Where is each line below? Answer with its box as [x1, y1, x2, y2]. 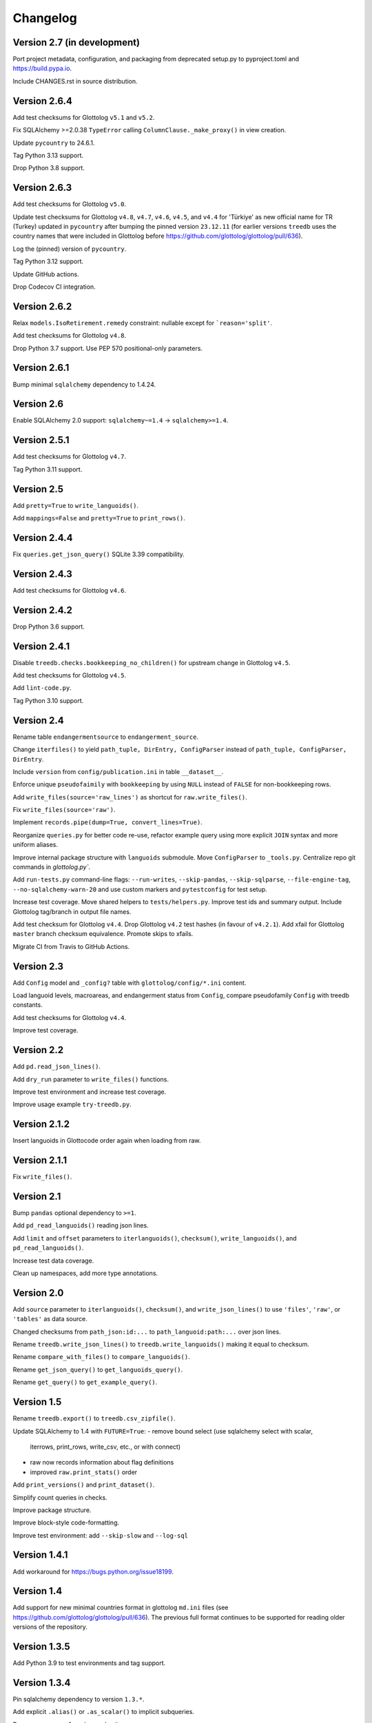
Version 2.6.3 [12, 182, 72, 194]
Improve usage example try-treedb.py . [12, 1100, 132, 1109]
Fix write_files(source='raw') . [12, 806, 116, 814]
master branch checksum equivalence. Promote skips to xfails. [12, 930, 194, 938]
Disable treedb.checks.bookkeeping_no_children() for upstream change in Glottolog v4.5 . [12, 658, 291, 666]
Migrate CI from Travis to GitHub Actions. [12, 942, 130, 950]
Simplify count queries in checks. [12, 1493, 107, 1502]
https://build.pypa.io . [12, 64, 72, 72]
